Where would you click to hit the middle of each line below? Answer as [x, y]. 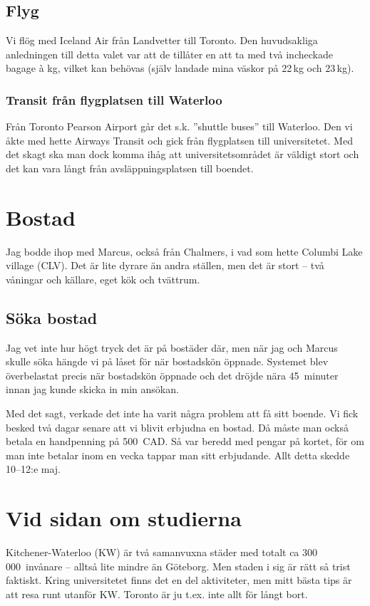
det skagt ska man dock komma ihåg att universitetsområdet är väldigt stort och [183, 154]
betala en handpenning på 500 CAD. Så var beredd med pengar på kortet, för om [185, 441]
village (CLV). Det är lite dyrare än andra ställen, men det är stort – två [165, 265]
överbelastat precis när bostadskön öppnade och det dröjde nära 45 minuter [172, 375]
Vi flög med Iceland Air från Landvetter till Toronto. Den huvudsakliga [162, 40]
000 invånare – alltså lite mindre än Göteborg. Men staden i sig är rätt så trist [178, 566]
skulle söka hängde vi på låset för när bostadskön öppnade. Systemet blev [167, 361]
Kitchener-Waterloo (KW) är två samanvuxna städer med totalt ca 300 [162, 552]
